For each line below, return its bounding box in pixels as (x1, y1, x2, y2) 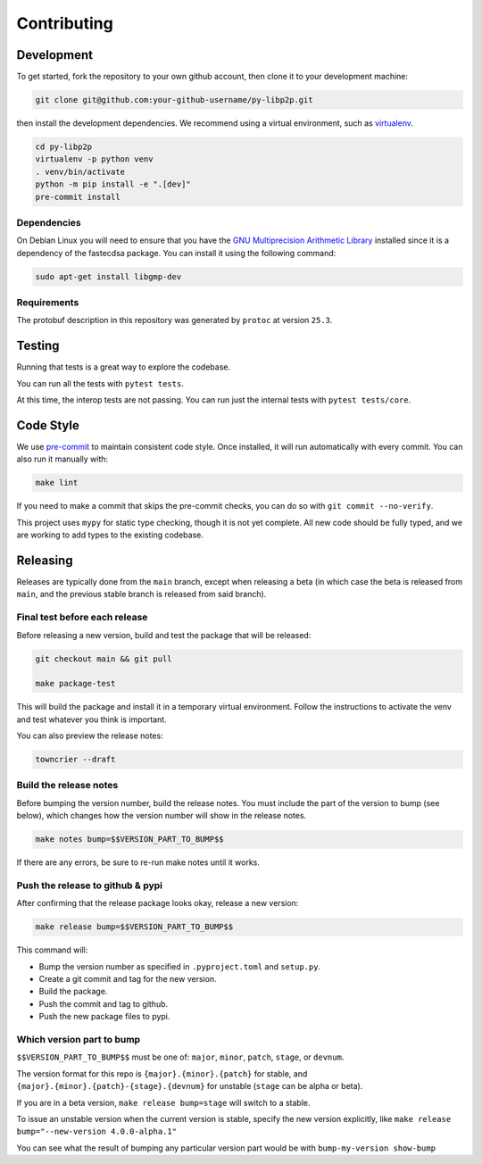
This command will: (16, 944, 88, 955)
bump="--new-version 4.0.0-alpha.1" (16, 1127, 178, 1137)
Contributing (16, 13, 113, 33)
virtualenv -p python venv (35, 154, 154, 164)
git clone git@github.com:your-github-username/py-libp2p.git (35, 95, 313, 105)
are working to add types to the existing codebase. (16, 529, 204, 540)
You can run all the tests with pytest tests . (16, 378, 185, 388)
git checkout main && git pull (35, 653, 173, 664)
